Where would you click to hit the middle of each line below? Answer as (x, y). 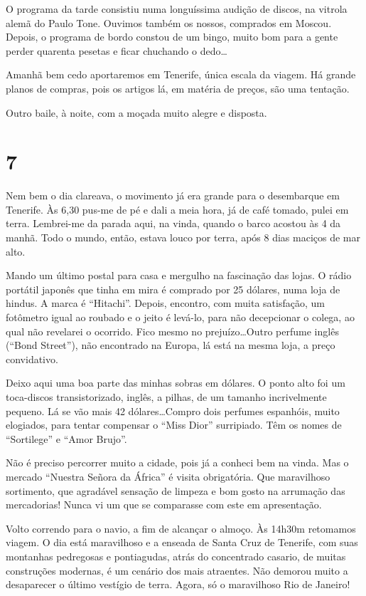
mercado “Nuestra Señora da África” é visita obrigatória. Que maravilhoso (168, 476)
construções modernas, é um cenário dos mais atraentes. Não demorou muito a (177, 570)
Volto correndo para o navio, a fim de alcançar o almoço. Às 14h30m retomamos (181, 528)
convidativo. (32, 359)
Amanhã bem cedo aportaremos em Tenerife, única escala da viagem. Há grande (181, 74)
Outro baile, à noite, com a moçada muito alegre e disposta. (136, 112)
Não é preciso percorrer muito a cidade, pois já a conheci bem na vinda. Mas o (177, 462)
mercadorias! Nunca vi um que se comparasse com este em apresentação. (164, 504)
